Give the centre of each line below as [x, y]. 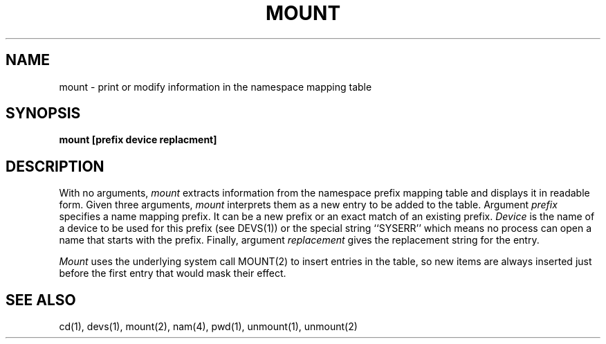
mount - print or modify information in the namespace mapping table [215, 87]
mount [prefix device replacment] [138, 140]
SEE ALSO [41, 300]
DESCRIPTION [55, 166]
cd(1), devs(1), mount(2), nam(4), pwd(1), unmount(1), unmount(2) [208, 327]
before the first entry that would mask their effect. [173, 273]
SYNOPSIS [43, 114]
